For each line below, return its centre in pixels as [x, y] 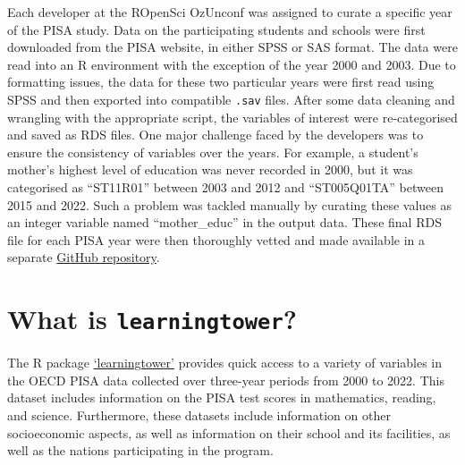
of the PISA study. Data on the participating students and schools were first [216, 29]
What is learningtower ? [152, 319]
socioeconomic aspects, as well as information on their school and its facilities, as [229, 432]
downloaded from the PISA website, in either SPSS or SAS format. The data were [232, 47]
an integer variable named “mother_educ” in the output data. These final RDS [224, 222]
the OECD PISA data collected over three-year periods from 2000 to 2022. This [226, 380]
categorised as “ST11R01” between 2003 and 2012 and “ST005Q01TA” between [225, 187]
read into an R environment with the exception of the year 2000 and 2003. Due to [232, 64]
